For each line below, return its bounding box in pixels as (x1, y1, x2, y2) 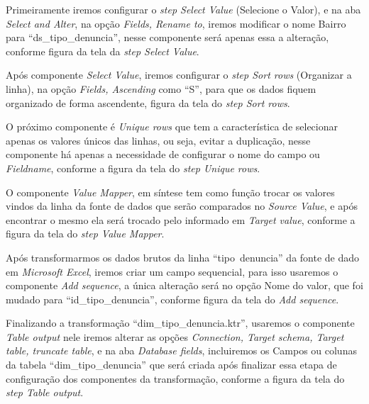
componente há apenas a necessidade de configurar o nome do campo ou (6, 147, 320, 162)
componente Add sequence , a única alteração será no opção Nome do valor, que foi (6, 278, 363, 293)
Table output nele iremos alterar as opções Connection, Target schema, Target (6, 329, 344, 344)
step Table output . (6, 385, 84, 400)
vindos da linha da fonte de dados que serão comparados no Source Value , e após (6, 198, 358, 213)
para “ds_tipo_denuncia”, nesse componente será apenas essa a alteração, (6, 30, 329, 45)
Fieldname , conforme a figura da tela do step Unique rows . (6, 160, 260, 175)
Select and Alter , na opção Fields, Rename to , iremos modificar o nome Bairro (6, 16, 346, 30)
